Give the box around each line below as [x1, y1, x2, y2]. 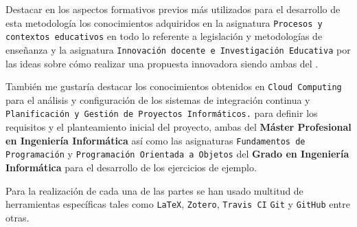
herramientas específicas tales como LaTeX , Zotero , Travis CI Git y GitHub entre [5, 197, 351, 211]
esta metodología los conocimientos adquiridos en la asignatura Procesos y [5, 15, 323, 30]
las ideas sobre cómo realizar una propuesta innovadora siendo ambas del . [5, 56, 319, 70]
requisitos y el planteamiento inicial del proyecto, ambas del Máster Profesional [5, 120, 352, 134]
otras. [5, 210, 30, 224]
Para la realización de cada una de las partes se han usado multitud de [5, 183, 303, 197]
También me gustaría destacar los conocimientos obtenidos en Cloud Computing [5, 79, 342, 94]
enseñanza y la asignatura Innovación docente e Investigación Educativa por [5, 42, 351, 56]
